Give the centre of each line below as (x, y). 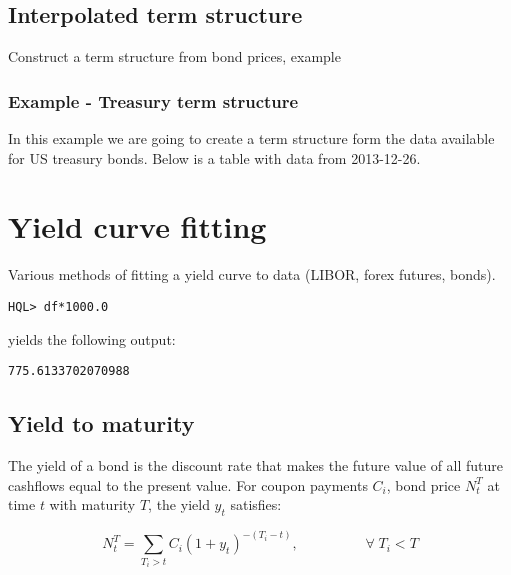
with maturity (92, 504)
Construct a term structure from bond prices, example (174, 56)
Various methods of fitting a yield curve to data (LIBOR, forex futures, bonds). (252, 274)
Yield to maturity (101, 423)
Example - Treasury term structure (153, 100)
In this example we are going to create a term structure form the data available (251, 138)
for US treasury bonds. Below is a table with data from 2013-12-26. (214, 157)
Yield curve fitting (137, 226)
